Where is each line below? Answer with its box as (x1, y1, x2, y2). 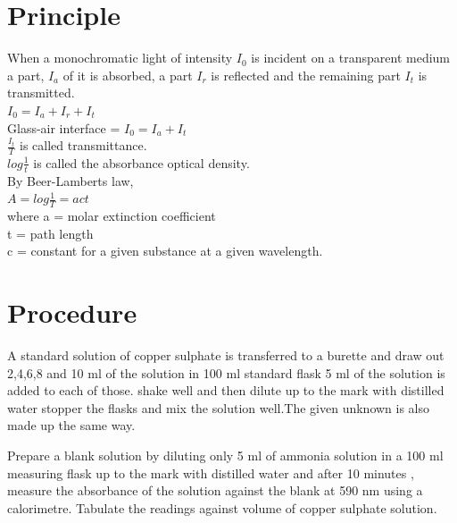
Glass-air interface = (7, 118, 120, 137)
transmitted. (7, 83, 75, 102)
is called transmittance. (20, 136, 147, 155)
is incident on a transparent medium (251, 48, 451, 67)
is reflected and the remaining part (211, 65, 401, 84)
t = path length (7, 224, 94, 242)
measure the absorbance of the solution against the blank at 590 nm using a (7, 481, 423, 500)
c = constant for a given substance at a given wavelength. (7, 241, 323, 260)
